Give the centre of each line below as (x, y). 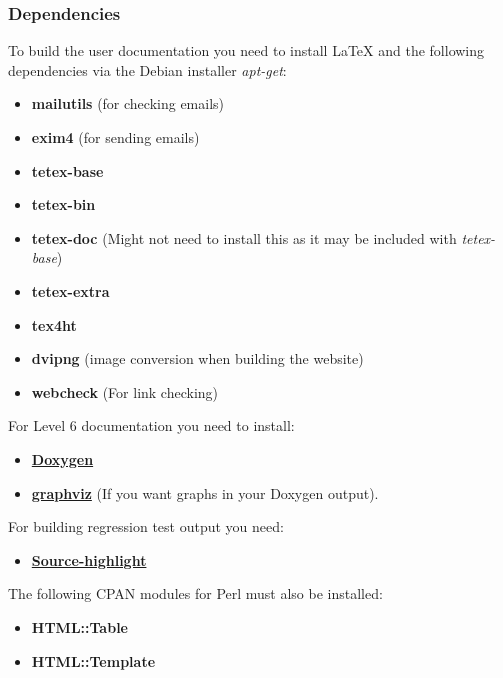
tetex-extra (70, 290)
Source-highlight (89, 559)
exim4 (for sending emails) (115, 137)
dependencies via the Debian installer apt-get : (147, 69)
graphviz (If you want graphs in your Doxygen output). (205, 492)
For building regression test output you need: (146, 526)
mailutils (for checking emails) (128, 103)
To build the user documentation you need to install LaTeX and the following (246, 50)
